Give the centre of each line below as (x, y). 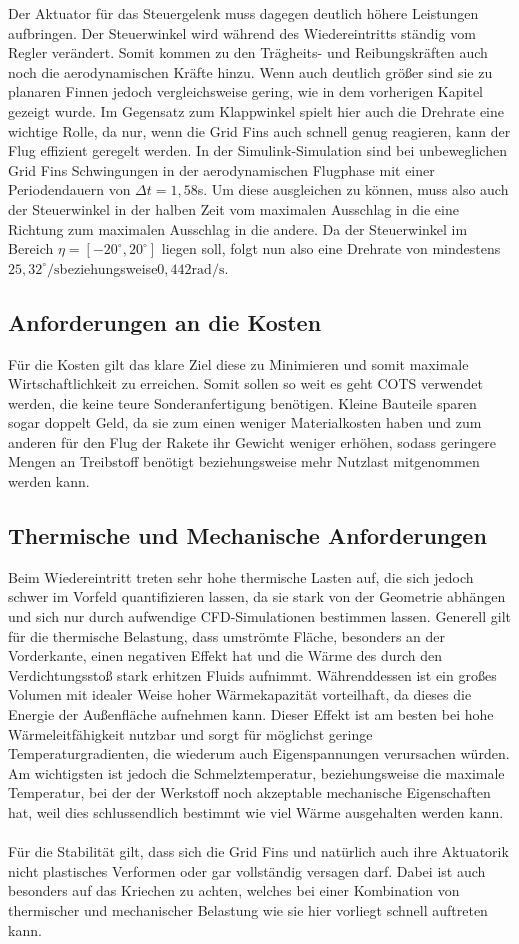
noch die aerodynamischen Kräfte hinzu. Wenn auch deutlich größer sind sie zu (250, 71)
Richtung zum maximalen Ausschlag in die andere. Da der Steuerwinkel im (238, 228)
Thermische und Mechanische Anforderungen (247, 535)
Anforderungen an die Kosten (165, 321)
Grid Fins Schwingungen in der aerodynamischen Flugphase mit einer (221, 169)
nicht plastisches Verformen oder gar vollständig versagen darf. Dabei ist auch (247, 870)
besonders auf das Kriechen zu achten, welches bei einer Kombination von (234, 890)
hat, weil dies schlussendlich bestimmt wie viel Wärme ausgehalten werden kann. (256, 812)
